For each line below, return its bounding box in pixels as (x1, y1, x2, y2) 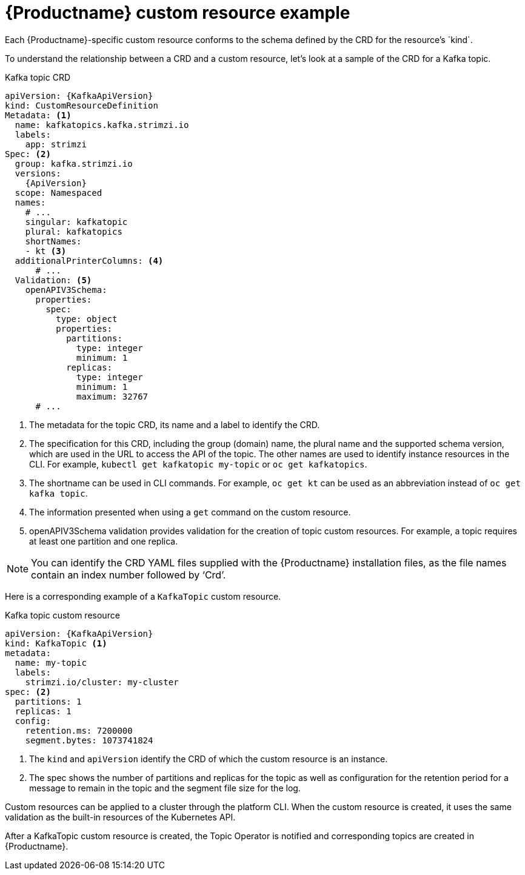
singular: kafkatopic (25, 216, 128, 227)
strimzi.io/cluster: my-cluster (25, 677, 179, 687)
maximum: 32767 (76, 391, 149, 401)
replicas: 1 (15, 706, 72, 716)
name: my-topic (15, 657, 87, 668)
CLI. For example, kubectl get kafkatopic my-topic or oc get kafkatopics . (29, 458, 367, 469)
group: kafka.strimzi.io (15, 158, 133, 169)
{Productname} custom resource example (5, 2, 350, 23)
